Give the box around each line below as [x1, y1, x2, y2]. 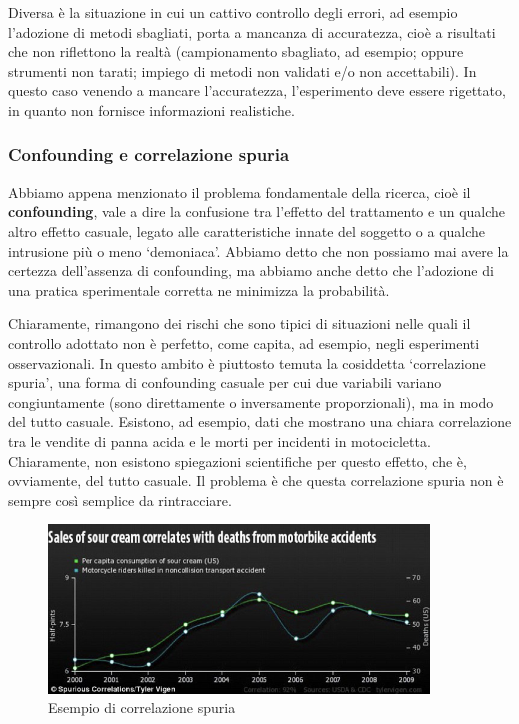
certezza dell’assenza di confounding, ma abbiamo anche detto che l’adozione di [8, 260, 494, 281]
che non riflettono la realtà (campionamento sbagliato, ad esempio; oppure [8, 41, 464, 62]
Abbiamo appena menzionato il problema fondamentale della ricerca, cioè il [8, 181, 471, 202]
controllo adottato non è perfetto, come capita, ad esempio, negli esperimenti [8, 332, 480, 353]
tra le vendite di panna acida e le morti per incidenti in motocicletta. [8, 430, 431, 451]
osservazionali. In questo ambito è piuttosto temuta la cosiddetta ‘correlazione [8, 352, 486, 373]
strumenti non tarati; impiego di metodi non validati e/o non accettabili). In [8, 60, 477, 81]
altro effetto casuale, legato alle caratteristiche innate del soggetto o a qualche [8, 220, 486, 241]
